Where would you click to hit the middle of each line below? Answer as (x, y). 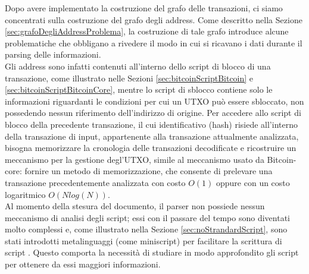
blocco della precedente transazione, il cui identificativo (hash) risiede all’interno (151, 124)
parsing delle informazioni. (53, 54)
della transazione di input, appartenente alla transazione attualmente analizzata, (152, 136)
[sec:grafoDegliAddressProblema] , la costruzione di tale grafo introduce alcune (147, 31)
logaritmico (25, 194)
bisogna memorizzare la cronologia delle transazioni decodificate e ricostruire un (151, 148)
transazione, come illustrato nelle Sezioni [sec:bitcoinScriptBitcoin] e (129, 78)
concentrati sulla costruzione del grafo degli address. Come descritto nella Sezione (154, 19)
